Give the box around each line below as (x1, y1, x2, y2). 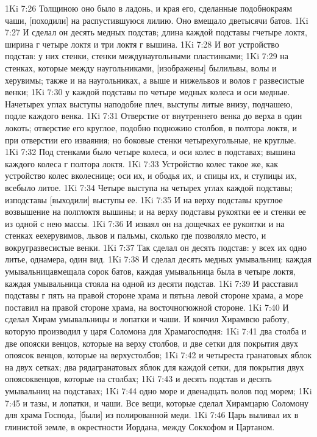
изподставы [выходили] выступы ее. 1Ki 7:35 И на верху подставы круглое (5, 193, 283, 206)
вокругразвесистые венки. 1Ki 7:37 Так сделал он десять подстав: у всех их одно (5, 240, 307, 253)
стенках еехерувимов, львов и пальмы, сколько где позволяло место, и (5, 229, 266, 242)
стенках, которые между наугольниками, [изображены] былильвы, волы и (5, 61, 277, 74)
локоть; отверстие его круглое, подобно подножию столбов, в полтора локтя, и (5, 121, 297, 134)
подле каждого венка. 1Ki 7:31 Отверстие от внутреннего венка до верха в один (5, 109, 302, 122)
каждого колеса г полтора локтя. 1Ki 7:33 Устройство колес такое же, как (5, 157, 278, 170)
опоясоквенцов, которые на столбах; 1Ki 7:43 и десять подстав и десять (5, 372, 272, 385)
